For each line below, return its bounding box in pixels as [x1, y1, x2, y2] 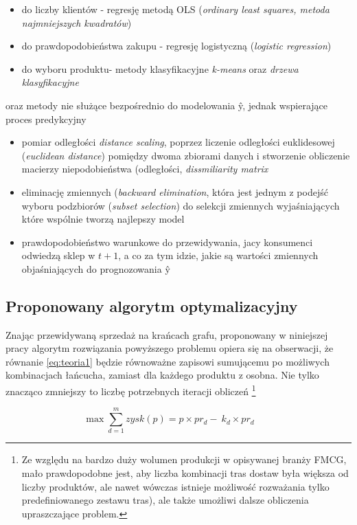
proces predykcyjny [5, 111, 87, 126]
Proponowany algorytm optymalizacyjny [5, 295, 298, 316]
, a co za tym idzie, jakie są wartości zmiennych [118, 248, 319, 262]
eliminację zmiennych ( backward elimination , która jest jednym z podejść [21, 184, 328, 199]
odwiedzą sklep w [21, 248, 95, 262]
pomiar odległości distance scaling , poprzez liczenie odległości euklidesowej [21, 135, 335, 149]
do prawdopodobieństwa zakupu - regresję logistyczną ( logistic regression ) [21, 38, 332, 53]
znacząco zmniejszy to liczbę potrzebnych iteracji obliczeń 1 [5, 382, 256, 398]
